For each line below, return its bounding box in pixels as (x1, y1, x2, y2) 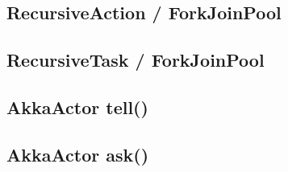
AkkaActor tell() (6, 94, 148, 119)
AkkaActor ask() (6, 141, 149, 166)
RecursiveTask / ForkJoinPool (6, 47, 265, 72)
